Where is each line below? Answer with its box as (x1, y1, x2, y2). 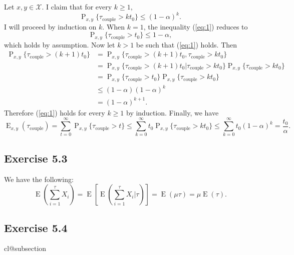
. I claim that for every (42, 1, 112, 11)
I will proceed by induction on (4, 21, 97, 31)
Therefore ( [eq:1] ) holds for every (4, 107, 105, 117)
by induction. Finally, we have (126, 107, 219, 117)
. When (102, 21, 125, 31)
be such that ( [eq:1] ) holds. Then (136, 39, 237, 49)
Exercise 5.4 (4, 219, 68, 235)
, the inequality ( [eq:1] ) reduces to (143, 21, 248, 31)
